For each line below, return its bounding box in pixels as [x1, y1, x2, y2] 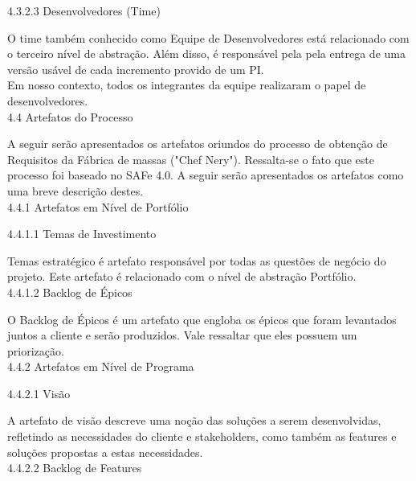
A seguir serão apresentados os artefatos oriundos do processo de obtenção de [7, 135, 388, 152]
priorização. [7, 342, 64, 359]
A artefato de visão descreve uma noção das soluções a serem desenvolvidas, [7, 412, 381, 429]
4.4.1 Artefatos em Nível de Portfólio [7, 198, 189, 215]
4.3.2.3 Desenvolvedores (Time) [7, 2, 161, 18]
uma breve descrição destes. [7, 182, 144, 199]
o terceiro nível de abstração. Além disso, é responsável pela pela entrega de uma [7, 45, 406, 62]
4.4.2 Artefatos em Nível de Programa [7, 358, 194, 375]
